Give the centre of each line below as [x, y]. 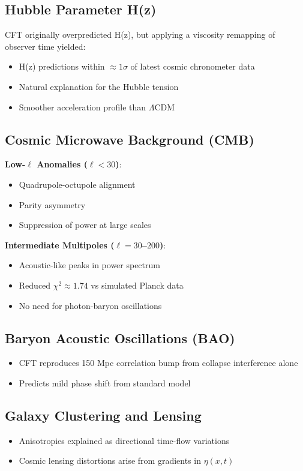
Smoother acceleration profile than [82, 106]
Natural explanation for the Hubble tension [99, 86]
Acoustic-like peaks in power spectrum [89, 265]
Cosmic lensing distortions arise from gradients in [110, 460]
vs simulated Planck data [137, 285]
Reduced [35, 285]
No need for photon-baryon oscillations [90, 305]
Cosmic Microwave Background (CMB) [130, 139]
